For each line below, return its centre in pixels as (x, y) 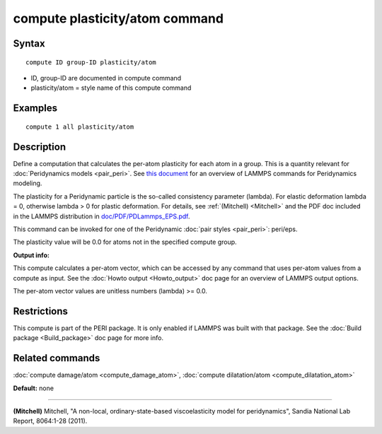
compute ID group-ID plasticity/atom (91, 62)
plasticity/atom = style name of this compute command (111, 88)
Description (40, 147)
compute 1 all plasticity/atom (80, 127)
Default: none (34, 388)
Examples (35, 108)
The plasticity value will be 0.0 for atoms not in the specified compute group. (125, 242)
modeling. (28, 183)
